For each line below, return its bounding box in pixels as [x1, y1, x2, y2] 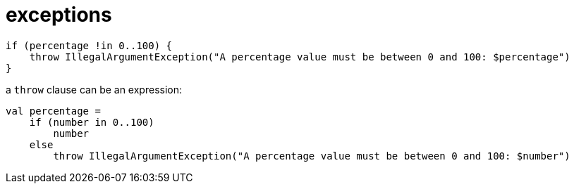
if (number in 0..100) [29, 116, 154, 128]
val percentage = [6, 105, 101, 117]
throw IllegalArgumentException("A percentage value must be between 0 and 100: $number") [53, 150, 570, 162]
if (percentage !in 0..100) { [6, 39, 173, 51]
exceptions [6, 3, 112, 27]
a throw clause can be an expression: [6, 83, 183, 96]
